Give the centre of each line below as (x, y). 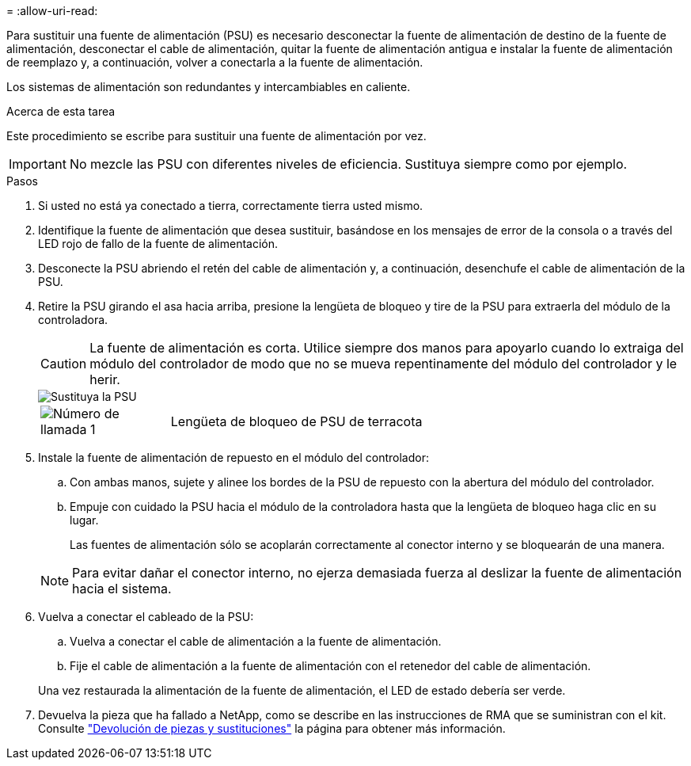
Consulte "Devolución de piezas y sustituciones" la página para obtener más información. (272, 728)
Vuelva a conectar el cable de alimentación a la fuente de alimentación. (256, 641)
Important (38, 164)
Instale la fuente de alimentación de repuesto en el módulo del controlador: (233, 457)
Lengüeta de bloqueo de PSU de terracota (296, 421)
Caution (64, 364)
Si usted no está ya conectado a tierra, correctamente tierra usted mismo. (231, 206)
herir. (105, 379)
